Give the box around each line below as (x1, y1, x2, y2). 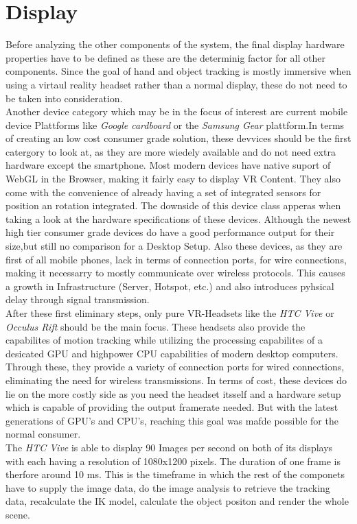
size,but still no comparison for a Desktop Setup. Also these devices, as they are (5, 239, 343, 253)
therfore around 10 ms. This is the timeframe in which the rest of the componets (5, 467, 345, 481)
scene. (5, 507, 30, 521)
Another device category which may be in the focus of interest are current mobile (5, 104, 348, 119)
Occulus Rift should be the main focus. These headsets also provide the (5, 319, 306, 333)
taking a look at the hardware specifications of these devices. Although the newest (5, 211, 352, 226)
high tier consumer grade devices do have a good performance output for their (5, 225, 335, 239)
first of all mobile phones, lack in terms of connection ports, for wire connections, (5, 252, 347, 266)
